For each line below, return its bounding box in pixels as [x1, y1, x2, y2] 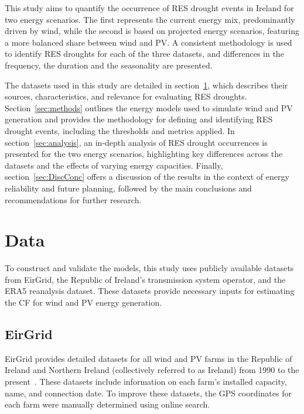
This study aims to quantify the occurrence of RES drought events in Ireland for [5, 2, 294, 13]
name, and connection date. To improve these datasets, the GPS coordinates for [5, 386, 292, 399]
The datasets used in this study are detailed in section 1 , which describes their [5, 78, 288, 91]
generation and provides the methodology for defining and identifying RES [5, 113, 273, 125]
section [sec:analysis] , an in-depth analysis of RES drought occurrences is [5, 136, 268, 148]
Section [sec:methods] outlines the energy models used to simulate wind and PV [5, 101, 293, 114]
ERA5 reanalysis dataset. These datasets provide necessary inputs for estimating [5, 285, 295, 297]
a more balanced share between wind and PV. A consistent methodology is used [5, 36, 292, 48]
